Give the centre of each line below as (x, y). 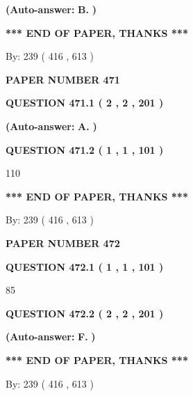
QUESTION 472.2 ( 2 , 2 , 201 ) (85, 313)
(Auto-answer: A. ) (51, 126)
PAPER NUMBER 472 (63, 243)
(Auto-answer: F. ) (51, 336)
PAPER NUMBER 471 (63, 79)
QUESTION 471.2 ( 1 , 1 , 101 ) (85, 149)
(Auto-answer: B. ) (51, 9)
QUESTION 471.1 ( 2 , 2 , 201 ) (85, 103)
